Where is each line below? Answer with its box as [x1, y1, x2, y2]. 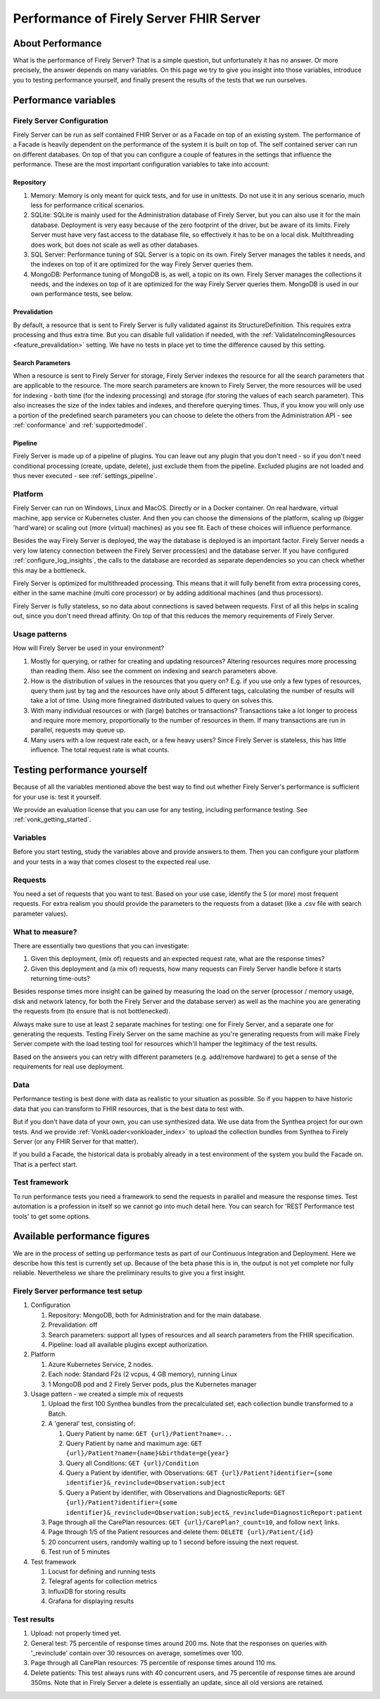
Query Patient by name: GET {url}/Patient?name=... [65, 1429, 232, 1437]
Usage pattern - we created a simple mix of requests [30, 1390, 184, 1398]
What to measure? [13, 927, 77, 937]
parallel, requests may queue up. [30, 726, 126, 735]
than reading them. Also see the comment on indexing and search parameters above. [30, 667, 278, 675]
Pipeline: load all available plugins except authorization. [48, 1340, 209, 1349]
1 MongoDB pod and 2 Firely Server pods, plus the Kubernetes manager [48, 1380, 257, 1388]
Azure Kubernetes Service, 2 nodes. [48, 1360, 153, 1368]
